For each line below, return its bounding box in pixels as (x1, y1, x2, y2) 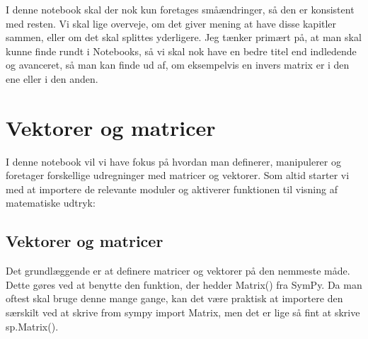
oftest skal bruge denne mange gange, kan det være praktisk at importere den (6, 291, 343, 306)
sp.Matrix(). (6, 318, 59, 333)
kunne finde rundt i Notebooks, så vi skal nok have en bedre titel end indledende (6, 43, 357, 58)
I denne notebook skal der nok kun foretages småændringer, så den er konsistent (6, 2, 355, 16)
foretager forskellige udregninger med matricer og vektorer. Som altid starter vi (6, 168, 350, 183)
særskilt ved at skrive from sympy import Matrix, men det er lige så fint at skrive (6, 305, 360, 320)
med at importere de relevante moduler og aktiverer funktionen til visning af (6, 181, 338, 196)
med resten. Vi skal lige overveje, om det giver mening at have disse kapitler (6, 16, 337, 30)
